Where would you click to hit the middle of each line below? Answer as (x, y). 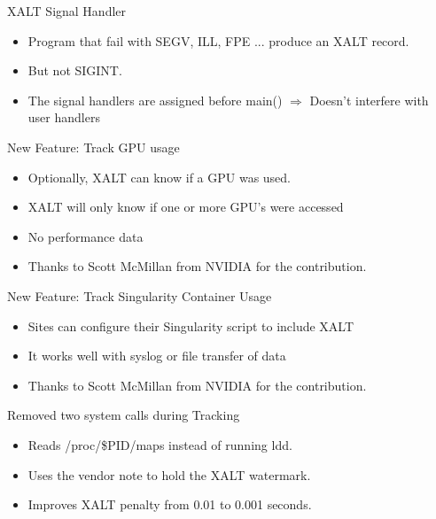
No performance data (86, 236)
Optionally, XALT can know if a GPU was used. (160, 177)
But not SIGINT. (75, 70)
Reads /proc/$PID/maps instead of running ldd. (160, 444)
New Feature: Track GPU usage (93, 147)
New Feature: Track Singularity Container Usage (140, 295)
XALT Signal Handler (67, 11)
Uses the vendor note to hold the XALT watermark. (169, 474)
